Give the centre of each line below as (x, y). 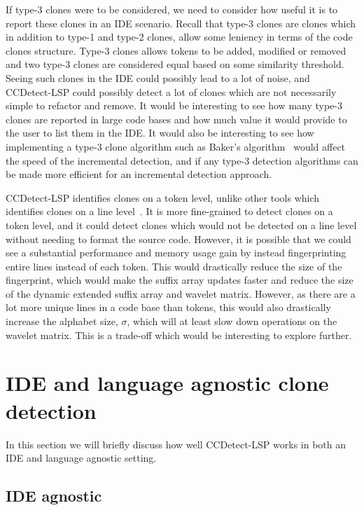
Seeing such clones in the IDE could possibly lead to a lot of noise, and (158, 77)
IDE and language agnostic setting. (81, 458)
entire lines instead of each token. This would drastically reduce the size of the (174, 266)
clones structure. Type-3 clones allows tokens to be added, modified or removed (176, 50)
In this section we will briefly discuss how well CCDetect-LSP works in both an (176, 444)
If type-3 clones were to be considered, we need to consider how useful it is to (172, 9)
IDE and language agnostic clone (167, 383)
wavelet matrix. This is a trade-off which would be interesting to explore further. (179, 335)
